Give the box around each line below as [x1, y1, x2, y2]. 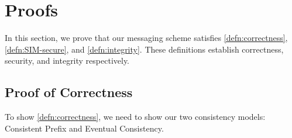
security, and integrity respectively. [5, 54, 130, 67]
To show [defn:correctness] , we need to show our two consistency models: [5, 111, 266, 123]
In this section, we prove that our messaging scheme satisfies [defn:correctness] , [5, 32, 288, 44]
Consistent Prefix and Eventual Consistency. [5, 122, 164, 134]
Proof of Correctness [5, 83, 133, 101]
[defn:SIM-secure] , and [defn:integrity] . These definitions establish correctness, [5, 43, 284, 55]
